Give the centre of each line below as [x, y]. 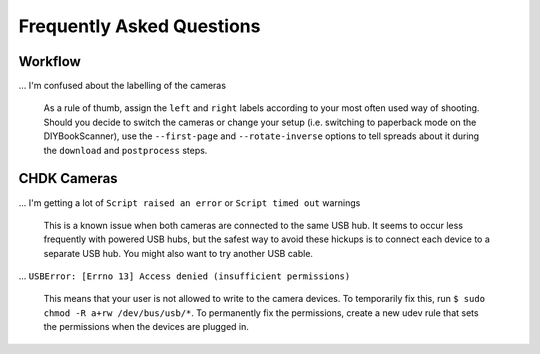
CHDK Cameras [68, 178]
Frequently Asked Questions [139, 26]
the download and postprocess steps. [125, 150]
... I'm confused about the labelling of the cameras [122, 86]
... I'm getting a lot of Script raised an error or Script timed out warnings [189, 202]
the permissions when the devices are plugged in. [146, 327]
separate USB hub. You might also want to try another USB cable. [178, 253]
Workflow [50, 61]
